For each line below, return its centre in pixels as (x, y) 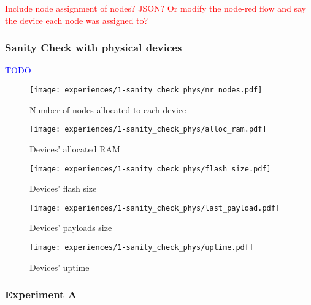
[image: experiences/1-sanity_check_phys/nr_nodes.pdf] (146, 90)
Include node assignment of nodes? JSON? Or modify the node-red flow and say (155, 8)
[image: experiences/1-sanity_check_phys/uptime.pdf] (142, 247)
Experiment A (41, 294)
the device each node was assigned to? (77, 20)
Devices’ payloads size (71, 228)
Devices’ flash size (63, 188)
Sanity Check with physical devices (94, 47)
